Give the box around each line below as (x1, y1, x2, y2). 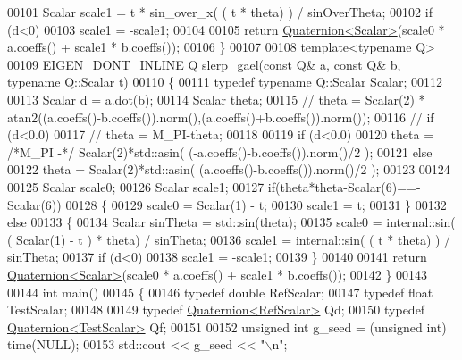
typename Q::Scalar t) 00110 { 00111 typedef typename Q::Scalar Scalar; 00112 (7, 72, 443, 91)
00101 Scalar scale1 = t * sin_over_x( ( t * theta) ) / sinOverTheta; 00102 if (7, 3, 433, 21)
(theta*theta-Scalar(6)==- (275, 177, 421, 196)
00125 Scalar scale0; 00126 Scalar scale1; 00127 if (7, 177, 276, 196)
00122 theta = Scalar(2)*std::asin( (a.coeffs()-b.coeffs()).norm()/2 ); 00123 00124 (7, 160, 450, 179)
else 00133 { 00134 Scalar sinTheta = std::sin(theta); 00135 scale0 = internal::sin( (7, 213, 456, 231)
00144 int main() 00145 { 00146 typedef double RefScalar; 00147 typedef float (7, 282, 433, 301)
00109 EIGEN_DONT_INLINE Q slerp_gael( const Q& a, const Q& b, (7, 54, 401, 73)
